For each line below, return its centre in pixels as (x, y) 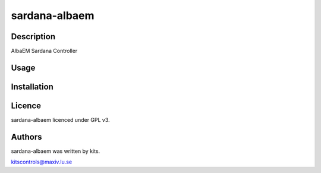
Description (33, 37)
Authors (26, 137)
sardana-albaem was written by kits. (56, 151)
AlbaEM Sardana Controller (44, 51)
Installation (32, 86)
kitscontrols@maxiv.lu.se (42, 162)
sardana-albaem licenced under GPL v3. (60, 120)
